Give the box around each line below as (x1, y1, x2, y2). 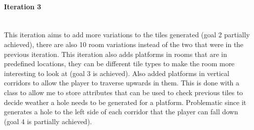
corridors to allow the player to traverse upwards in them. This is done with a (4, 78, 240, 88)
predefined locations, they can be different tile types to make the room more (4, 58, 235, 69)
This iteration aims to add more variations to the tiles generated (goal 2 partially (4, 29, 250, 40)
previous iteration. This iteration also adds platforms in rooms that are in (4, 49, 227, 59)
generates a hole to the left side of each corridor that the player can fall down (4, 106, 238, 117)
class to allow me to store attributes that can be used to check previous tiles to (4, 87, 243, 97)
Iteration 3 (4, 1, 41, 11)
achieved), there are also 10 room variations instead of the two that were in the (4, 39, 244, 49)
